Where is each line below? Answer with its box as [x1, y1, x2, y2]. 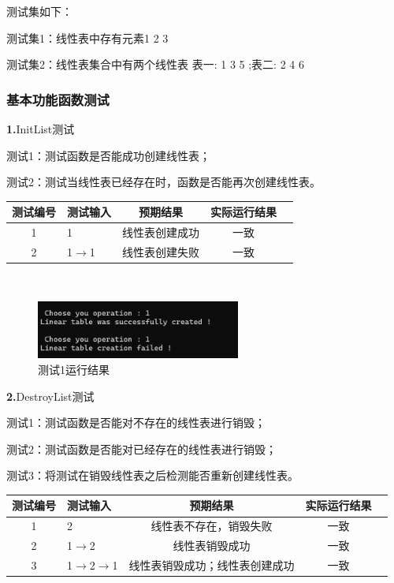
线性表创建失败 [122, 243, 199, 260]
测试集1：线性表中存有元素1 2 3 [6, 29, 169, 46]
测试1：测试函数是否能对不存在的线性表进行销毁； [6, 414, 266, 431]
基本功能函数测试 [6, 89, 110, 109]
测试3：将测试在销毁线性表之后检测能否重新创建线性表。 [6, 467, 299, 484]
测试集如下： [6, 3, 72, 19]
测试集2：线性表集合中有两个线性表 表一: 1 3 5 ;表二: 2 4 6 [6, 56, 304, 73]
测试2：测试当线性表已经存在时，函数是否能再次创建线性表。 [6, 174, 321, 190]
